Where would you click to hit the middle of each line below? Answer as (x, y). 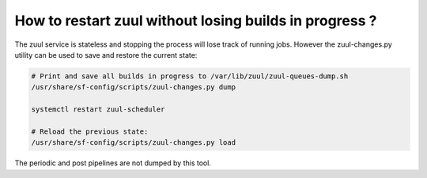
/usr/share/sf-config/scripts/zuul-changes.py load (134, 143)
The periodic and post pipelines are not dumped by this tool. (113, 163)
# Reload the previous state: (90, 131)
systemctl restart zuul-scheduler (98, 110)
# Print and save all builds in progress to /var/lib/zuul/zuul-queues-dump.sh (190, 76)
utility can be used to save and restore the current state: (106, 55)
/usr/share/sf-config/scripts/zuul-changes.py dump (134, 87)
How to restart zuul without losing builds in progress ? (196, 21)
